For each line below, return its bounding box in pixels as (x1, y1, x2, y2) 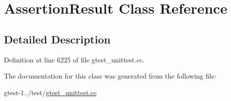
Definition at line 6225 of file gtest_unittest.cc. (4, 54, 145, 64)
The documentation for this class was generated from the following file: (4, 71, 216, 81)
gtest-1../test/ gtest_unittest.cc (4, 87, 97, 97)
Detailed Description (4, 31, 111, 46)
